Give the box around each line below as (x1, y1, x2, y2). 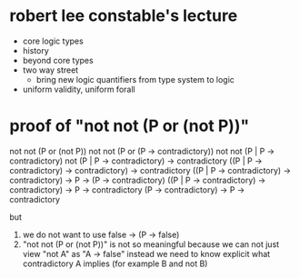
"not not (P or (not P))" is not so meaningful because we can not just (22, 238, 280, 250)
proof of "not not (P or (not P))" (9, 115, 250, 136)
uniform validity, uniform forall (22, 84, 135, 94)
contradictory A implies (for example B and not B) (22, 258, 208, 269)
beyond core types (22, 55, 94, 65)
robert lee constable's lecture (9, 5, 238, 26)
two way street (22, 65, 79, 75)
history (22, 45, 50, 55)
